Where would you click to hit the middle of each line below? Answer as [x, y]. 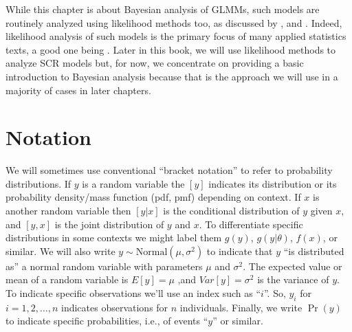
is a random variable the [133, 183]
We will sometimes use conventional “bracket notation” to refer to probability [169, 170]
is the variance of [293, 279]
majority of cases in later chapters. [78, 90]
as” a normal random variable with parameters [104, 266]
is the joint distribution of [109, 224]
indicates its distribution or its [273, 183]
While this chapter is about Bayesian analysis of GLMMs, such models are [163, 9]
